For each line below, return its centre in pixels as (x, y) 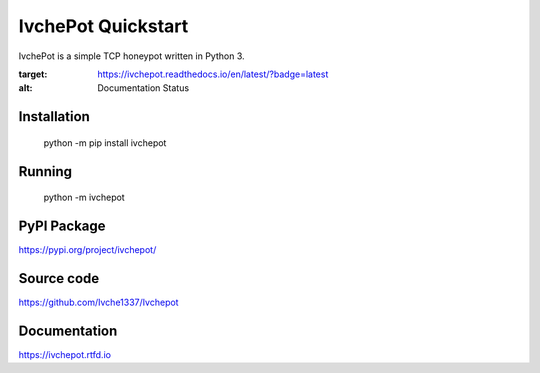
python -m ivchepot (84, 197)
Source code (59, 278)
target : (33, 74)
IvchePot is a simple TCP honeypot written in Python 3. (131, 56)
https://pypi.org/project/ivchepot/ (87, 250)
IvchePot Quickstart (103, 26)
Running (45, 171)
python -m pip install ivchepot (105, 142)
